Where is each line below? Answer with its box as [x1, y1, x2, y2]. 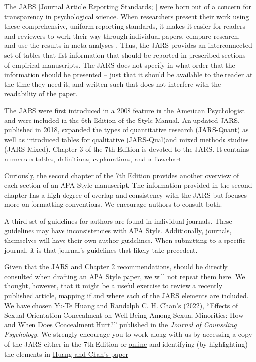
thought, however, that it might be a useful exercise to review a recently [4, 281, 223, 291]
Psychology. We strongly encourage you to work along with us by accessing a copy [4, 329, 252, 339]
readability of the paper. [4, 88, 78, 99]
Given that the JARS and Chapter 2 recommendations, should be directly [4, 261, 228, 272]
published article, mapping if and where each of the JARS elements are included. [4, 290, 249, 301]
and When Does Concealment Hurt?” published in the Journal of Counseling [4, 319, 237, 329]
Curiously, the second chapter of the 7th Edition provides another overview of [4, 170, 239, 180]
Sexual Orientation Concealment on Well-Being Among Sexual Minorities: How [4, 310, 244, 320]
